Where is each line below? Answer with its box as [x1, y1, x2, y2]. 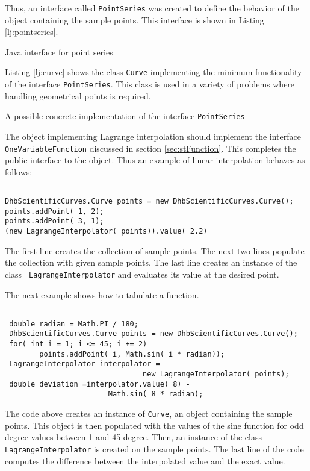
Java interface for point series [5, 45, 113, 58]
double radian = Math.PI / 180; [9, 319, 138, 328]
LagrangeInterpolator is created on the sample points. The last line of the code [5, 442, 304, 455]
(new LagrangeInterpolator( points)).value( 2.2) [5, 227, 208, 236]
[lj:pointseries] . [5, 25, 58, 38]
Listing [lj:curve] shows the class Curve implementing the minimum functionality [5, 66, 302, 78]
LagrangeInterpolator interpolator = [9, 360, 160, 369]
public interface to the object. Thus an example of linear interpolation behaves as [5, 154, 305, 166]
